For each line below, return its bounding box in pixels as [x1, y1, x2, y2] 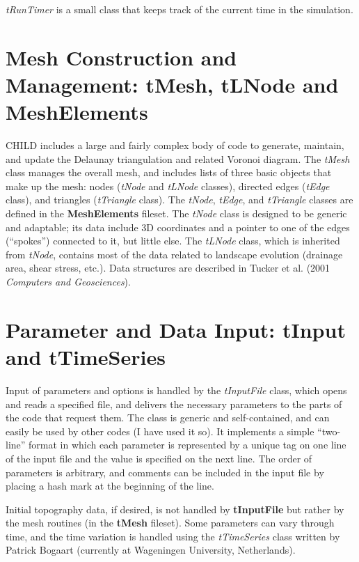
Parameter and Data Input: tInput [6, 315, 346, 343]
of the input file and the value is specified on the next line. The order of [6, 451, 312, 465]
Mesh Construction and [6, 42, 237, 71]
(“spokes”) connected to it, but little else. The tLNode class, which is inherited [6, 233, 340, 248]
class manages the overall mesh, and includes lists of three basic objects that [6, 165, 332, 180]
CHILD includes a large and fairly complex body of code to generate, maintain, [6, 138, 344, 153]
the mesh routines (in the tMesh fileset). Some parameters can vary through [6, 515, 335, 530]
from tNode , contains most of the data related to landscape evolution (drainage [6, 247, 343, 261]
